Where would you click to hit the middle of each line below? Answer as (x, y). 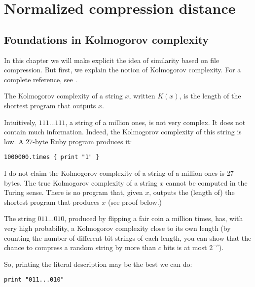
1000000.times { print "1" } (52, 157)
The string (20, 218)
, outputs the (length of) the (192, 192)
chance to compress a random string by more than (80, 247)
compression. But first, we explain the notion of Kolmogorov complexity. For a (123, 70)
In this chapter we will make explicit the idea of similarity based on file (112, 60)
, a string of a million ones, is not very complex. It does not (155, 122)
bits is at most (185, 247)
